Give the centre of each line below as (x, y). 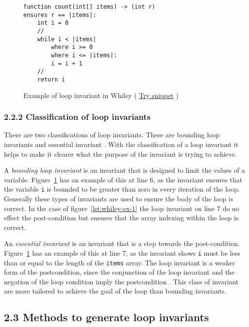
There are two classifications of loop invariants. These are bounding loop (112, 135)
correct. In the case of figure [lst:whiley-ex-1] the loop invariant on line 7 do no (122, 208)
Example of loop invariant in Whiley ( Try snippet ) (101, 95)
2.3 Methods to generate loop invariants (107, 317)
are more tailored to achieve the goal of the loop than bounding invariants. (115, 291)
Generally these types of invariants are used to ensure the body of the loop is (119, 198)
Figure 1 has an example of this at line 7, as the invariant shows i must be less (122, 253)
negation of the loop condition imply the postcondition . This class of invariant (121, 281)
